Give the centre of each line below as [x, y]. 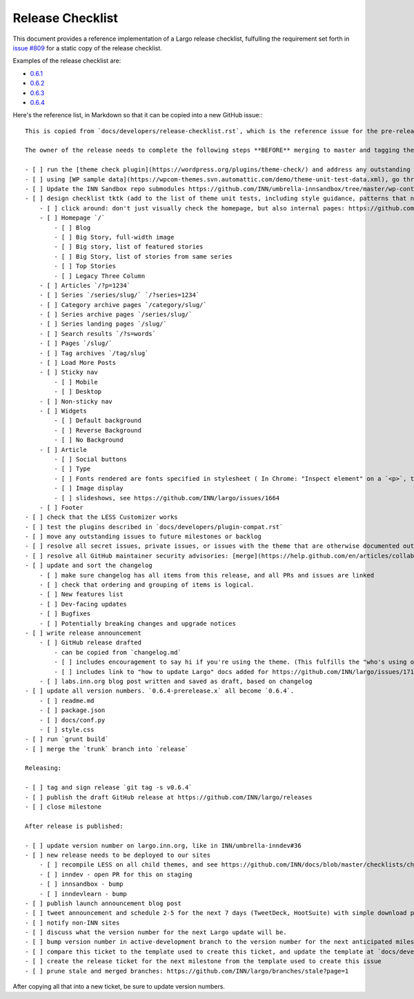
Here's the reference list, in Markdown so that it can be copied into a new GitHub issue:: [138, 115]
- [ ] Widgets [63, 411]
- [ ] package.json [72, 710]
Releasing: [43, 768]
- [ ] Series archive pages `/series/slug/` [116, 315]
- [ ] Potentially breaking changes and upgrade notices [137, 623]
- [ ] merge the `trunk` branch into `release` [107, 749]
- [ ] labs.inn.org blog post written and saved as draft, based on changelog [176, 681]
